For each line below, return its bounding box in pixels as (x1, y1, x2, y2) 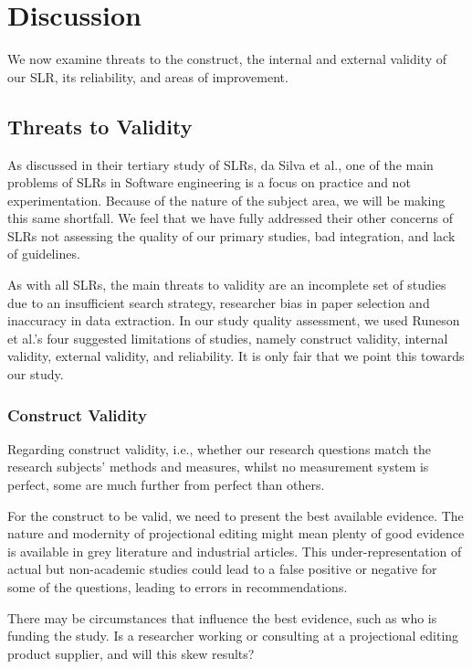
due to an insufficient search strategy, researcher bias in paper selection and (7, 292, 430, 312)
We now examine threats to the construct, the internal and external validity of (7, 49, 446, 69)
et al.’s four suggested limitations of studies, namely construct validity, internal (7, 328, 448, 347)
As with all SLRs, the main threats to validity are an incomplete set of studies (7, 275, 446, 294)
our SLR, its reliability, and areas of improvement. (7, 67, 288, 86)
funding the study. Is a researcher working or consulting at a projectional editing (7, 626, 459, 645)
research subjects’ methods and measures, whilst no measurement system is (7, 457, 429, 476)
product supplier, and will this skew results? (7, 643, 255, 663)
